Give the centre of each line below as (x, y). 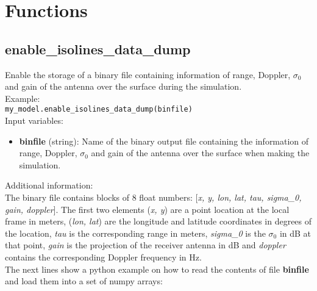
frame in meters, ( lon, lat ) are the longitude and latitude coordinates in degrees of (158, 221)
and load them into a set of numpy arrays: (84, 281)
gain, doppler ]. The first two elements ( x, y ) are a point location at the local (147, 209)
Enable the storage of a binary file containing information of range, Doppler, (148, 74)
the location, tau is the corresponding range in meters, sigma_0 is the (135, 233)
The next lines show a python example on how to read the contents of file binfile (157, 269)
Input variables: (34, 120)
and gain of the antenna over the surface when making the (200, 153)
